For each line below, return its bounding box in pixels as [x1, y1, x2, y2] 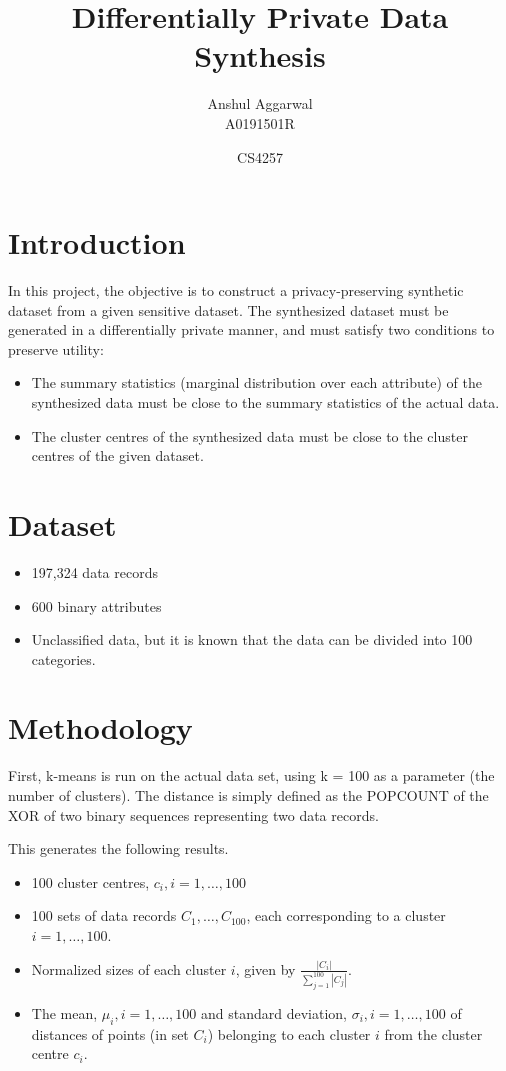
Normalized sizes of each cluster [31, 958, 227, 979]
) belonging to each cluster [207, 1023, 371, 1044]
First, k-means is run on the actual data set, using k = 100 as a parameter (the [8, 765, 495, 786]
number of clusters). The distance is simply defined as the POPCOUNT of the [8, 785, 489, 805]
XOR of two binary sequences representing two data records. [8, 804, 379, 825]
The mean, [31, 1002, 98, 1023]
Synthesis [194, 35, 326, 76]
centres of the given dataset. [31, 445, 204, 466]
